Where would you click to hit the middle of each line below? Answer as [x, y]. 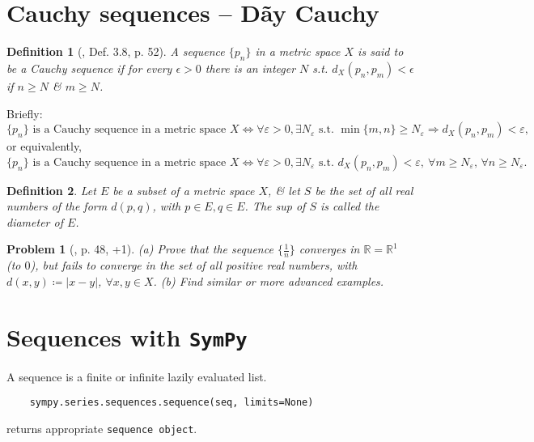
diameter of [35, 221]
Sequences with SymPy [127, 336]
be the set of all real [364, 190]
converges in [329, 249]
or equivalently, [44, 146]
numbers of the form [57, 206]
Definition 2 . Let [51, 190]
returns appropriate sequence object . [102, 428]
